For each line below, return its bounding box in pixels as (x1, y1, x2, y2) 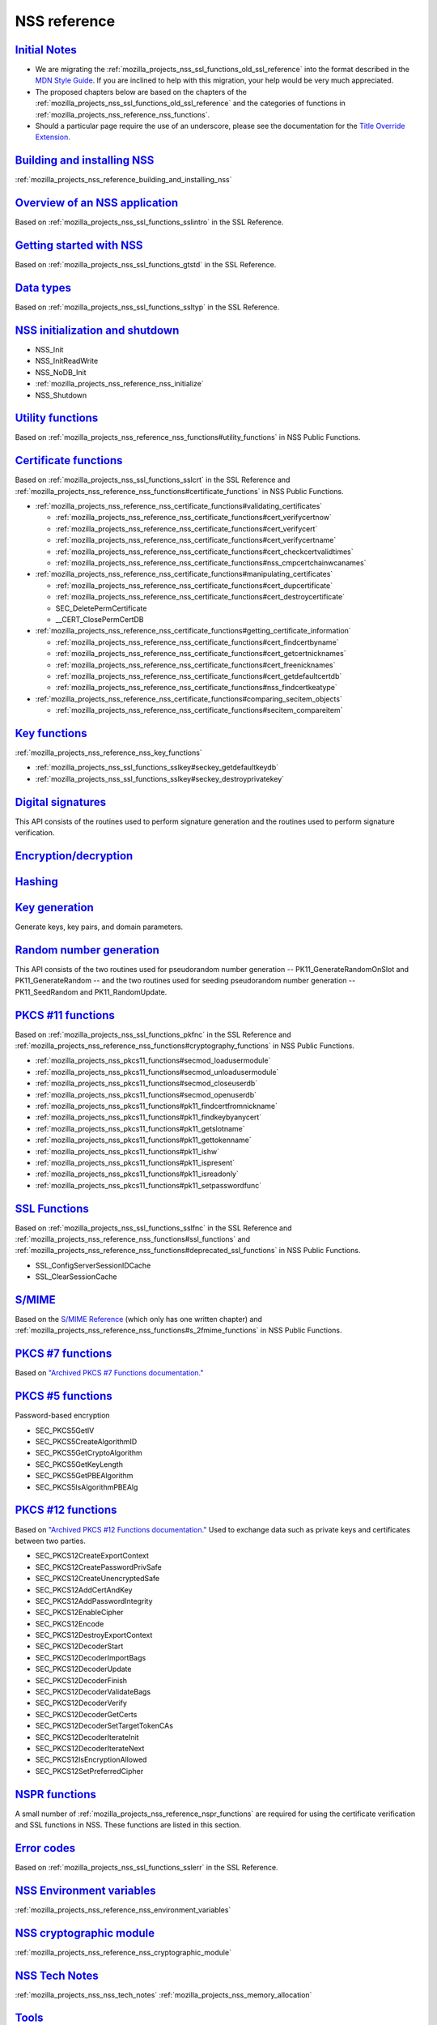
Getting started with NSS (15, 239, 143, 253)
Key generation (15, 900, 95, 914)
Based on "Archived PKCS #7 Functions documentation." (15, 1368, 204, 1378)
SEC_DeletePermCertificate (55, 603, 147, 613)
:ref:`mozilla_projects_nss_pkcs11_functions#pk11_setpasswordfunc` (35, 1180, 262, 1190)
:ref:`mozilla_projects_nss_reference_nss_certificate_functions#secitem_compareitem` (55, 706, 343, 715)
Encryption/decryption (15, 849, 134, 863)
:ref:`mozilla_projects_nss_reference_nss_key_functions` (15, 748, 202, 757)
